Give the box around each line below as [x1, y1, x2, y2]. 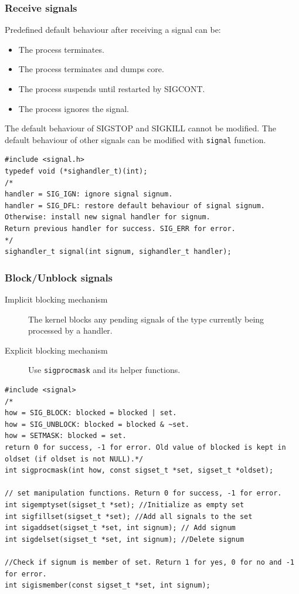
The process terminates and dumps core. [18, 63, 164, 75]
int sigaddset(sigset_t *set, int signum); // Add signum [5, 524, 236, 532]
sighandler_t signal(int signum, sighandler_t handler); [5, 247, 232, 256]
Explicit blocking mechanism [5, 344, 108, 356]
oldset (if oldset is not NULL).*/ [5, 454, 144, 463]
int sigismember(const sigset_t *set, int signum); [5, 581, 210, 590]
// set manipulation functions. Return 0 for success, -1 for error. [5, 489, 282, 498]
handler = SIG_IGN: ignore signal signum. [5, 190, 173, 199]
